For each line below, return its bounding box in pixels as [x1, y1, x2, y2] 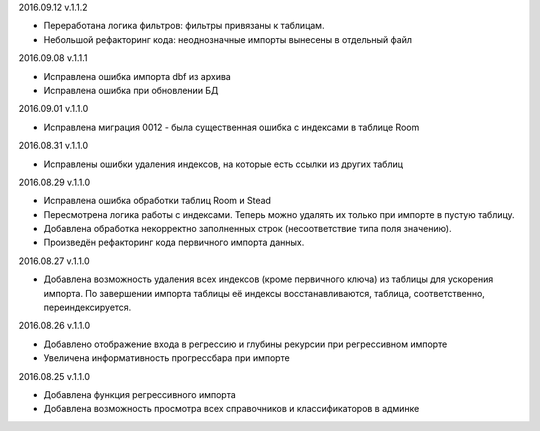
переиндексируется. [43, 301, 132, 314]
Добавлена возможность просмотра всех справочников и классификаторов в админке [43, 403, 420, 415]
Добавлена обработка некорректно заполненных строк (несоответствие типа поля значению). [43, 223, 452, 235]
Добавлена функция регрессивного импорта [43, 388, 237, 400]
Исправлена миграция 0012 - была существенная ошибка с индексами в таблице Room [43, 121, 420, 133]
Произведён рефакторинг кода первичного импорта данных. [43, 236, 305, 249]
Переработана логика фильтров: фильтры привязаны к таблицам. [43, 20, 325, 32]
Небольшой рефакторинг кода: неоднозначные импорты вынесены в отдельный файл [43, 33, 412, 45]
